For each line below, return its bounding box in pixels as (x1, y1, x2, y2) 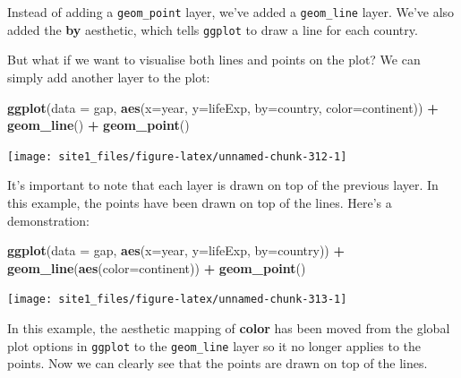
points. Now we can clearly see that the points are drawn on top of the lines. (7, 354, 428, 373)
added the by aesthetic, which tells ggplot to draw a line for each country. (7, 20, 418, 39)
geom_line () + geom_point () (7, 116, 190, 134)
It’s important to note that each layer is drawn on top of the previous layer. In (7, 176, 439, 194)
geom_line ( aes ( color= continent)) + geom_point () (7, 258, 306, 277)
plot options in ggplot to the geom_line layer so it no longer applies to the (7, 336, 421, 355)
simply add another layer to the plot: (7, 67, 210, 86)
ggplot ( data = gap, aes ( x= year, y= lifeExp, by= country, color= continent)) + (7, 98, 439, 116)
